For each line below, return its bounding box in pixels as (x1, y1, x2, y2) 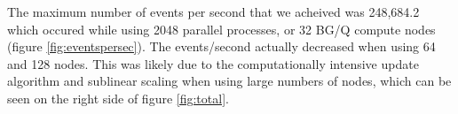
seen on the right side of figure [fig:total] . (7, 88, 229, 107)
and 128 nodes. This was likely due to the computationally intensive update (7, 54, 419, 72)
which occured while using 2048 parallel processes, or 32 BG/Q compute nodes (7, 19, 436, 38)
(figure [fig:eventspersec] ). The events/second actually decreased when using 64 (7, 37, 436, 56)
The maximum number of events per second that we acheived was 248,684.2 (7, 3, 420, 20)
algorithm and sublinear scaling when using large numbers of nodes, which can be (7, 72, 452, 90)
